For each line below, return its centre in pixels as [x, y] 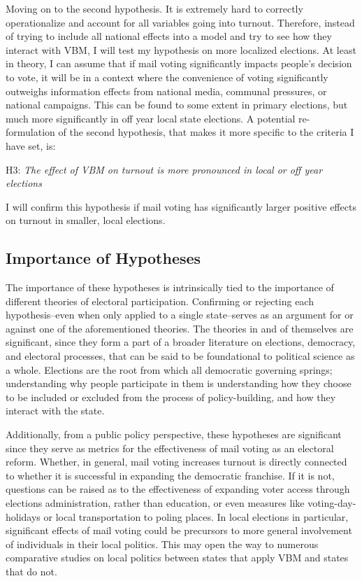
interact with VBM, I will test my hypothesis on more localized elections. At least [181, 49]
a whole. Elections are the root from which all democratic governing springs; [169, 369]
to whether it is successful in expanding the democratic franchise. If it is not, [170, 475]
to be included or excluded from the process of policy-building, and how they [171, 397]
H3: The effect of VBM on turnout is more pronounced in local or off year [164, 169]
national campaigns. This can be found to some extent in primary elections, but [177, 105]
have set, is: [31, 145]
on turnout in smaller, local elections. [86, 220]
